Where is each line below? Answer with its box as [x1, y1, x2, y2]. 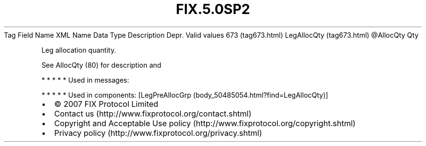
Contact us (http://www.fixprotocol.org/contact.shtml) [54, 108, 252, 118]
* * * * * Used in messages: [41, 75, 129, 84]
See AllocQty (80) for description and [41, 60, 161, 69]
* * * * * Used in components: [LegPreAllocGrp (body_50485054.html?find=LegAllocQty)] [41, 90, 328, 99]
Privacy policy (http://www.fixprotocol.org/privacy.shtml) [54, 128, 262, 138]
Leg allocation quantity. [41, 45, 116, 54]
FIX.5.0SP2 [176, 1, 250, 17]
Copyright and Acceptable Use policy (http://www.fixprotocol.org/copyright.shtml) [54, 118, 356, 128]
